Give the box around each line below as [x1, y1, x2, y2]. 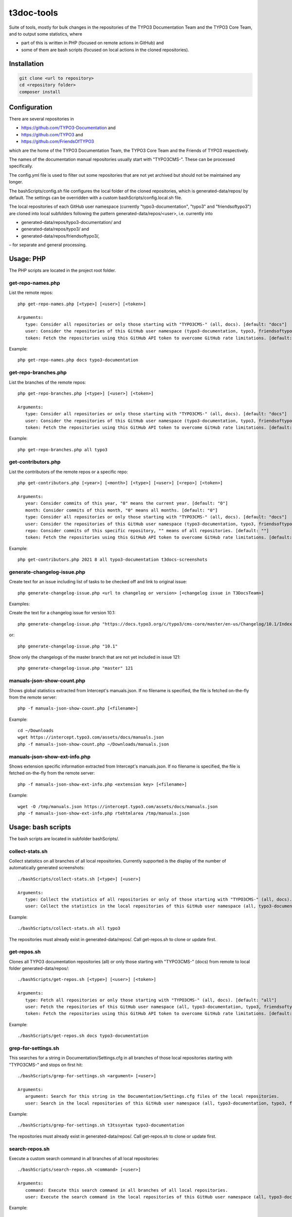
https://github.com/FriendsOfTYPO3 [21, 139, 94, 145]
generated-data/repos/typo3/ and [21, 226, 90, 232]
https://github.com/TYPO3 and [21, 131, 83, 137]
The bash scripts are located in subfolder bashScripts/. [9, 835, 119, 842]
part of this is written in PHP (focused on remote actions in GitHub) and [21, 40, 164, 46]
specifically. [9, 163, 34, 169]
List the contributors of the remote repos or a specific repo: [9, 469, 128, 475]
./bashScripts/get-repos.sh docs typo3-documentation [18, 1033, 148, 1039]
